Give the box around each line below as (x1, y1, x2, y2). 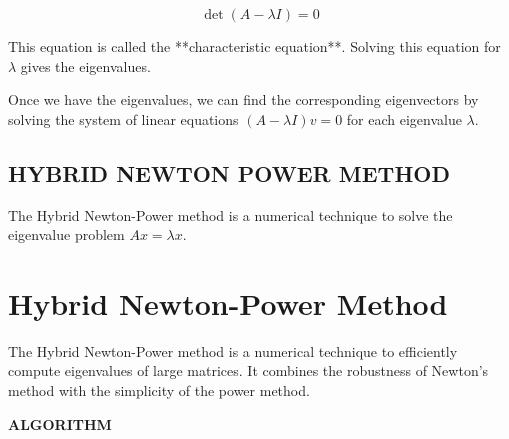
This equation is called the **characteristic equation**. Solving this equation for (8, 36, 501, 56)
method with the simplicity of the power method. (8, 380, 310, 401)
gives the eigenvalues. (20, 55, 151, 76)
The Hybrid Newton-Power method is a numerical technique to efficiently (8, 340, 458, 361)
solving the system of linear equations (8, 108, 239, 129)
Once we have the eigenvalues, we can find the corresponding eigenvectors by (8, 89, 479, 110)
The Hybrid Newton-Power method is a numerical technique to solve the (8, 204, 453, 225)
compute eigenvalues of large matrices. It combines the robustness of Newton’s (8, 360, 489, 381)
